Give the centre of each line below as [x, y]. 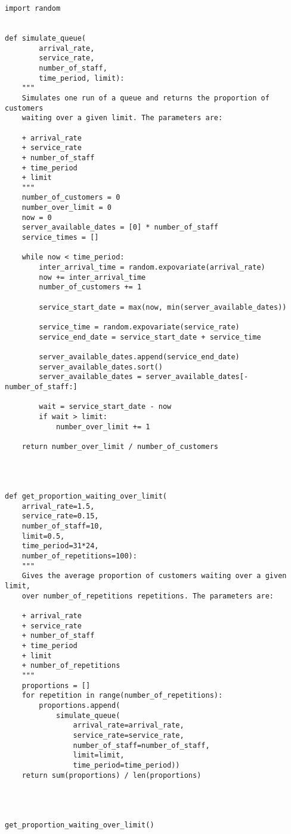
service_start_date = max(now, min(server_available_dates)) [163, 307]
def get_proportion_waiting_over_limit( [86, 497]
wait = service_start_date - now [105, 407]
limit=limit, [99, 755]
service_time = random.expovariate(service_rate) [139, 327]
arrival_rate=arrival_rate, [129, 725]
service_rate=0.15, [60, 516]
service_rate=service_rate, [129, 735]
